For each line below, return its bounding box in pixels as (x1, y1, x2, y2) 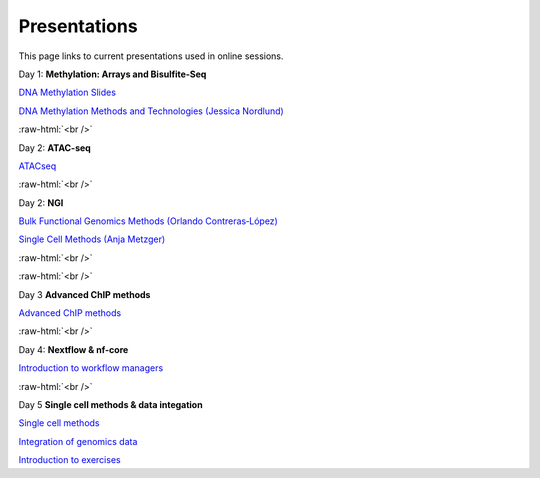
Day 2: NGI (18, 196, 64, 209)
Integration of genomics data (18, 435, 138, 447)
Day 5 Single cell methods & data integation (18, 398, 204, 410)
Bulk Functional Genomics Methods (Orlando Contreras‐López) (18, 215, 279, 227)
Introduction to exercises (18, 454, 121, 466)
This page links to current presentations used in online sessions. (18, 50, 284, 62)
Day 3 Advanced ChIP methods (18, 288, 151, 300)
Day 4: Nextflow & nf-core (18, 343, 129, 355)
